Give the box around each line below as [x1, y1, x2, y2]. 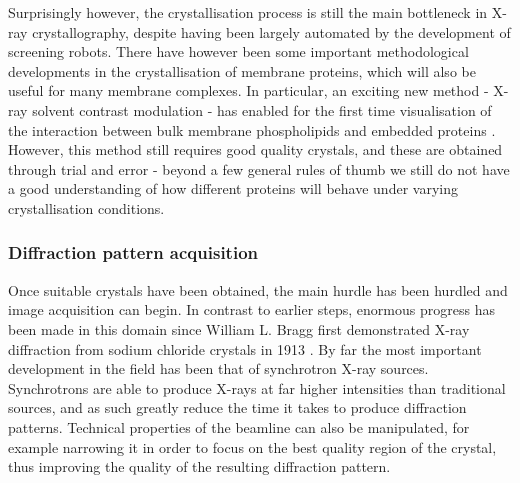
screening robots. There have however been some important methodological [8, 41, 469, 62]
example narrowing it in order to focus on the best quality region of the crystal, [8, 436, 497, 457]
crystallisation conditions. [8, 197, 165, 218]
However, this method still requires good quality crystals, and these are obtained [8, 139, 503, 160]
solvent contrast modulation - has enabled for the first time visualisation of [32, 99, 492, 120]
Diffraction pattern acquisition [8, 240, 259, 265]
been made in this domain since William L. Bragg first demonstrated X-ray [8, 318, 470, 339]
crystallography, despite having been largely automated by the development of [32, 21, 511, 42]
